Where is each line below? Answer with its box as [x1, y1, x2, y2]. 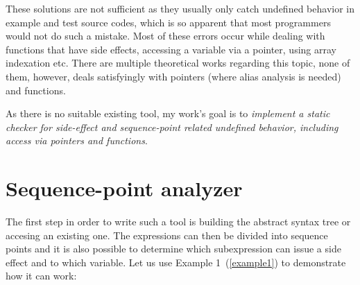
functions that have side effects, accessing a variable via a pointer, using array [6, 42, 336, 56]
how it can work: [6, 268, 77, 283]
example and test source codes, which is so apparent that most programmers [6, 15, 331, 29]
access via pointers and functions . [6, 133, 148, 148]
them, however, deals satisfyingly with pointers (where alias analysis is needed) [6, 69, 341, 83]
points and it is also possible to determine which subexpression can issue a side [6, 241, 341, 256]
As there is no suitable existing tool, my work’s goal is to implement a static [6, 106, 330, 121]
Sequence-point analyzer [6, 174, 243, 202]
